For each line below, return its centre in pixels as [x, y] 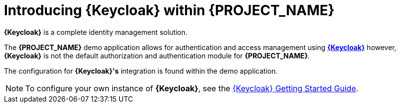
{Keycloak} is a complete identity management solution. [96, 32]
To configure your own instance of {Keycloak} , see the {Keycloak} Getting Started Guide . [192, 88]
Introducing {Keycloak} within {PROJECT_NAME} [169, 10]
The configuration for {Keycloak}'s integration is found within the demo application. [141, 71]
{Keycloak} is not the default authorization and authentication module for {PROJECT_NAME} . [157, 55]
